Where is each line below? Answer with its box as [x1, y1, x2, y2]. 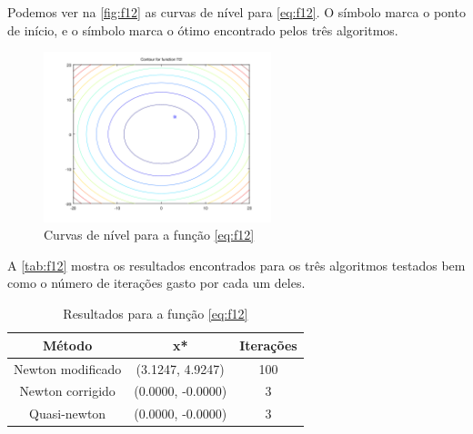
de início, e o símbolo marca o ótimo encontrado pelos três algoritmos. [7, 20, 398, 39]
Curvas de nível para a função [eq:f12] [44, 225, 255, 244]
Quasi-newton [29, 404, 106, 423]
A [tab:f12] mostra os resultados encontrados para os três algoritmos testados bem [7, 255, 466, 274]
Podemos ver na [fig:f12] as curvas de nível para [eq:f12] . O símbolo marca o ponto [7, 3, 466, 21]
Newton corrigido [19, 381, 116, 400]
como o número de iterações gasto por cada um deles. [7, 273, 306, 292]
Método [42, 335, 93, 354]
